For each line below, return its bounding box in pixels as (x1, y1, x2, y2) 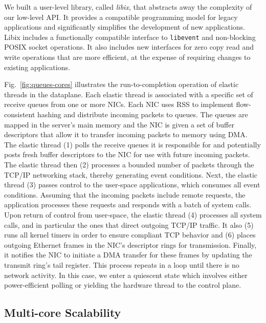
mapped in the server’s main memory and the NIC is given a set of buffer (4, 119, 234, 130)
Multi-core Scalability (4, 305, 121, 320)
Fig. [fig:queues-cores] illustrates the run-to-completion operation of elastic (4, 79, 239, 90)
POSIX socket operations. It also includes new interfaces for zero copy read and (4, 41, 254, 52)
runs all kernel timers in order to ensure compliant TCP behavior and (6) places (4, 229, 256, 240)
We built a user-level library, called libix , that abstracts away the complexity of (4, 2, 252, 12)
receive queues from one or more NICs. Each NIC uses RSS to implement (4, 99, 234, 110)
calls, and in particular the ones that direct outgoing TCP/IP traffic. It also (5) (4, 219, 254, 230)
